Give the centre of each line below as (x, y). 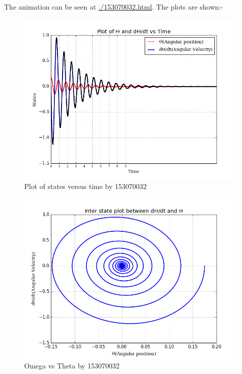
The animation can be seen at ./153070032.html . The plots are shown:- (114, 7)
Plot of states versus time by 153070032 (85, 186)
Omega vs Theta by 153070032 (72, 366)
